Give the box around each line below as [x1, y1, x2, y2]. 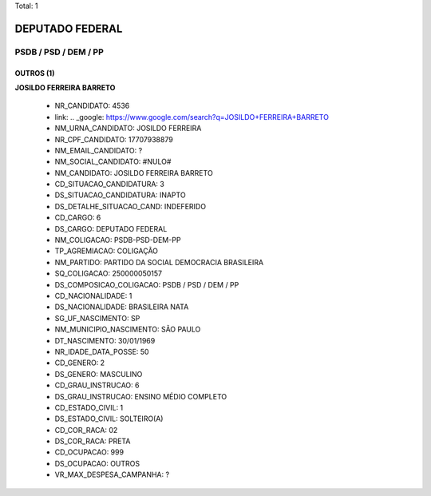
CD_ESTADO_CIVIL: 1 [54, 403, 124, 412]
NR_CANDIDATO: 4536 [54, 101, 130, 111]
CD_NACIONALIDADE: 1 [54, 292, 132, 300]
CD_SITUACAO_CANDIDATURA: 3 [54, 180, 165, 189]
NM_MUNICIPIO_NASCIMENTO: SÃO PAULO [54, 324, 201, 335]
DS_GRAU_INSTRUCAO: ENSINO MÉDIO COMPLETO [54, 391, 227, 401]
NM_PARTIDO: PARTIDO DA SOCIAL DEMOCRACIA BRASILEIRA [54, 257, 263, 267]
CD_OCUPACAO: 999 [54, 447, 124, 457]
